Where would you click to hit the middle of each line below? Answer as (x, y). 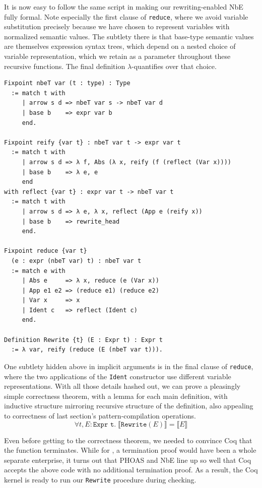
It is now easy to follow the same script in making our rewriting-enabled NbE (124, 7)
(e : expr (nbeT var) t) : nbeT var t (76, 261)
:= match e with (38, 271)
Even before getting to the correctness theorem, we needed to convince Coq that (128, 440)
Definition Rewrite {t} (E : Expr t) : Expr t (83, 340)
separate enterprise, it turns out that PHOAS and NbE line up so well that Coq (128, 460)
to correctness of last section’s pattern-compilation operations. (100, 415)
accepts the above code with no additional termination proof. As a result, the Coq (131, 470)
